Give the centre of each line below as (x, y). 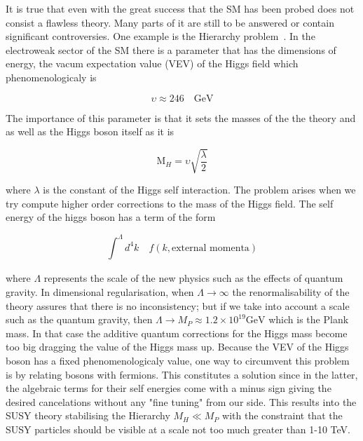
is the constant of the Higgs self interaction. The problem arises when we (199, 190)
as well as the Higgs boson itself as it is (90, 131)
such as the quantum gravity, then (79, 319)
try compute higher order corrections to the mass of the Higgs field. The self (170, 203)
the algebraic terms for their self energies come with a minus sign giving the (169, 388)
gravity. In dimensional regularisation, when (100, 291)
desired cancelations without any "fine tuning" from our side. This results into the (181, 401)
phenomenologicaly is (51, 77)
